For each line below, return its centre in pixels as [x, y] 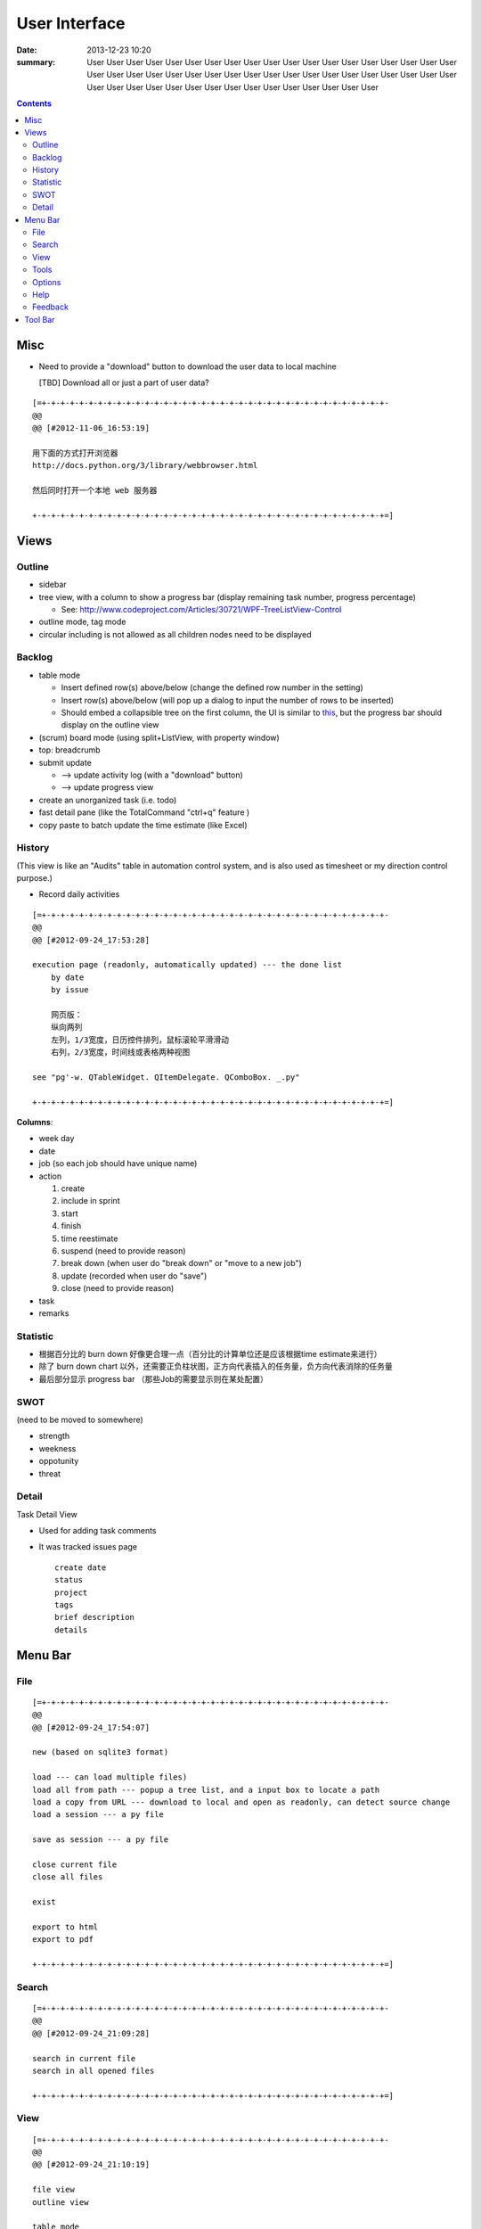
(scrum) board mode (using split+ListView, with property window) [159, 737]
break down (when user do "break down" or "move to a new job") [181, 1263]
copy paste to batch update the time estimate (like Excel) [143, 825]
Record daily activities [79, 894]
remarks [54, 1313]
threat [50, 1473]
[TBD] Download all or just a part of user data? [124, 382]
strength [54, 1436]
